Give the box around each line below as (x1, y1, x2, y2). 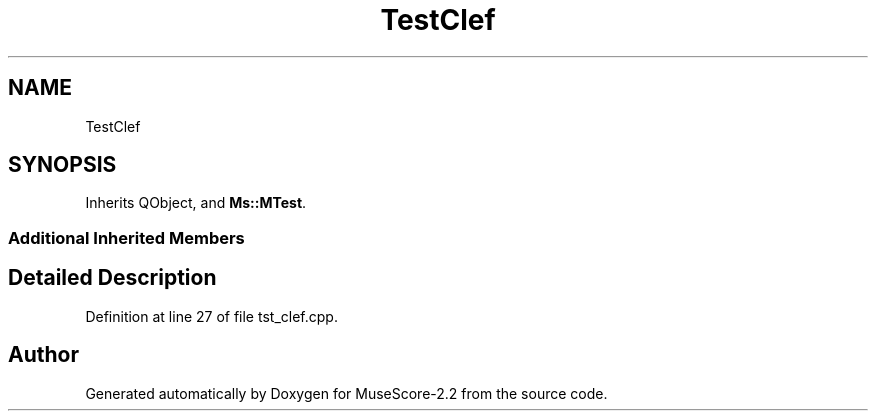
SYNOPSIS (8, 152, 117, 178)
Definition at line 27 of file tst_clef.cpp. (85, 307, 338, 325)
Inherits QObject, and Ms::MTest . (85, 194, 307, 212)
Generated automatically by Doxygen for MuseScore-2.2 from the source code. (85, 384, 608, 402)
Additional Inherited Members (8, 227, 245, 248)
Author (8, 342, 79, 368)
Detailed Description (8, 265, 217, 291)
